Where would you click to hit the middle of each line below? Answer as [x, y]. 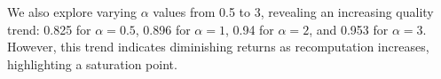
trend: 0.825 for [49, 29]
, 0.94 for [249, 29]
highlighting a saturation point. [92, 63]
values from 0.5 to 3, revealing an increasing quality [293, 12]
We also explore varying [72, 12]
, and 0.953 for [349, 29]
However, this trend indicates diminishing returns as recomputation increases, [218, 47]
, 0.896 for [163, 29]
